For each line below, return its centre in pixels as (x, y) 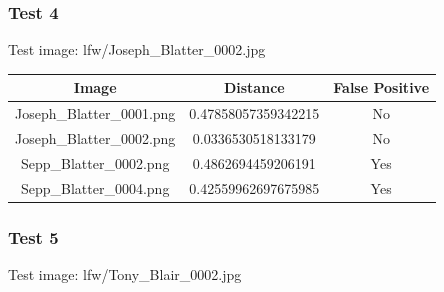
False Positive (381, 87)
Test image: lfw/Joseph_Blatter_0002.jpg (137, 49)
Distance (254, 87)
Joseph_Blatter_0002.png (95, 138)
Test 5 (33, 236)
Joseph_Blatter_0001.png (95, 113)
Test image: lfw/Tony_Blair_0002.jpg (125, 274)
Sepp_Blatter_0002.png (95, 162)
